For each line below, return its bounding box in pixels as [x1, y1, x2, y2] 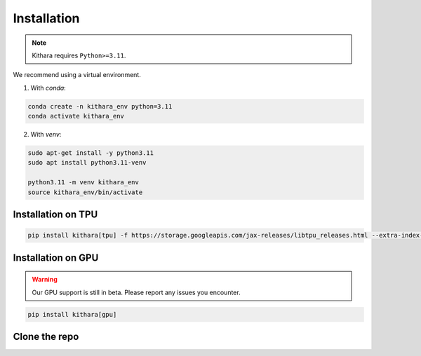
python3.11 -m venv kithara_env [27, 179, 140, 186]
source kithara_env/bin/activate [27, 188, 143, 196]
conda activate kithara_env [27, 112, 124, 121]
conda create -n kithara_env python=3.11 [27, 102, 173, 110]
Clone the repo [13, 331, 79, 343]
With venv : [30, 130, 62, 139]
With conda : [30, 83, 66, 92]
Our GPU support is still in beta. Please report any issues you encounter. [32, 288, 241, 296]
